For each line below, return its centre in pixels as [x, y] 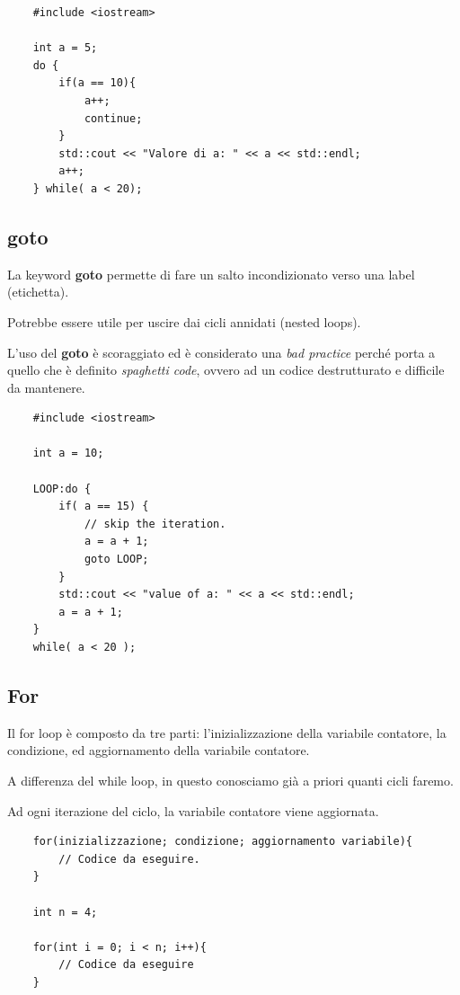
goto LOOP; [116, 560]
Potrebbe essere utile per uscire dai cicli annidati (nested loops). [184, 321]
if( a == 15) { [104, 506]
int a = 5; [65, 48]
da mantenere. [46, 387]
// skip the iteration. [155, 524]
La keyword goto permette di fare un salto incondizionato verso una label [211, 274]
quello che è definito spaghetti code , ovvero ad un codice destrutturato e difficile [226, 370]
